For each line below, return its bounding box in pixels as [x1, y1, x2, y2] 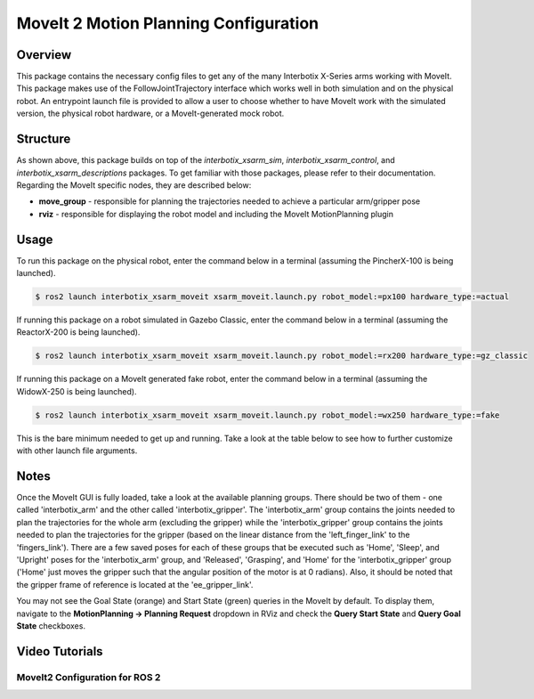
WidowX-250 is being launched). [16, 386, 137, 396]
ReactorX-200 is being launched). [16, 327, 141, 337]
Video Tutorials [16, 644, 103, 659]
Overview [16, 47, 72, 62]
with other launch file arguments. [16, 445, 138, 456]
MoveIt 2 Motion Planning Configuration [16, 13, 320, 33]
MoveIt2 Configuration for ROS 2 [16, 671, 161, 683]
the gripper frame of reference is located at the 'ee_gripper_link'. [16, 579, 254, 589]
